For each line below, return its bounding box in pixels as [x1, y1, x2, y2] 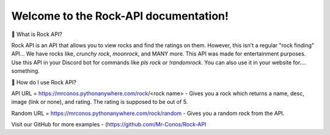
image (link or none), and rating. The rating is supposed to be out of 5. [11, 98, 188, 106]
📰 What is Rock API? [11, 31, 62, 38]
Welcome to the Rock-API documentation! [11, 9, 229, 23]
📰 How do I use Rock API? [11, 78, 76, 86]
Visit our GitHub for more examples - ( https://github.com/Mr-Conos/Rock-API [11, 121, 207, 128]
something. [11, 67, 40, 75]
